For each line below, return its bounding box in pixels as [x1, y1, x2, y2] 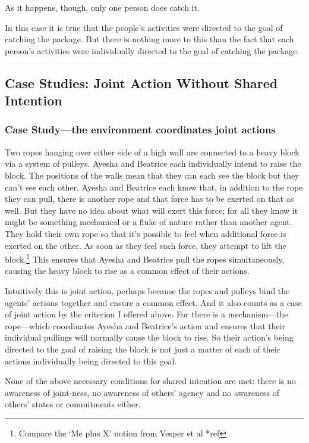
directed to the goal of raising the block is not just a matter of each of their [5, 342, 280, 355]
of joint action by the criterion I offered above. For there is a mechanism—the [5, 308, 288, 320]
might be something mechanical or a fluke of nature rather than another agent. [5, 216, 292, 228]
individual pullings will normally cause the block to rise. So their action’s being [5, 331, 294, 344]
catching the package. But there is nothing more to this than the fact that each [5, 33, 294, 45]
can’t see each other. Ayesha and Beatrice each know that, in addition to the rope [5, 180, 303, 193]
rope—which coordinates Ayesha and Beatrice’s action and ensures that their [5, 319, 286, 332]
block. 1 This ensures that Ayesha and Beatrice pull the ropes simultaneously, [5, 251, 285, 265]
